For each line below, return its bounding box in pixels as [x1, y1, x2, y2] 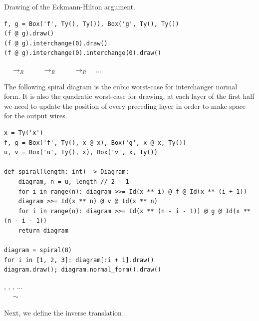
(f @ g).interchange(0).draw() [4, 39, 108, 47]
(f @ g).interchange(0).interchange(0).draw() [4, 49, 161, 57]
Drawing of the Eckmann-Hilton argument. [4, 1, 135, 11]
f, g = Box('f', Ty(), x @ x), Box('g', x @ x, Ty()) [4, 139, 187, 146]
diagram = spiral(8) [4, 247, 72, 254]
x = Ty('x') [4, 129, 43, 136]
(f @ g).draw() [4, 30, 54, 37]
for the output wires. [4, 110, 67, 121]
